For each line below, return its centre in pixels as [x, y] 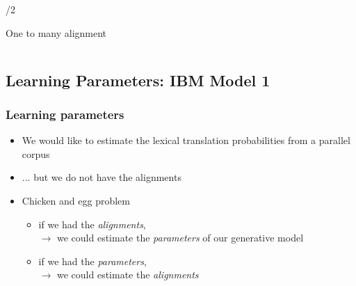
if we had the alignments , [92, 224]
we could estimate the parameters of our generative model [180, 238]
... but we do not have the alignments [102, 177]
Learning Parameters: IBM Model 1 [138, 80]
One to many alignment [56, 32]
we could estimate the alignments [128, 275]
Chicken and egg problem [76, 200]
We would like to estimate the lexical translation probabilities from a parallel [186, 140]
